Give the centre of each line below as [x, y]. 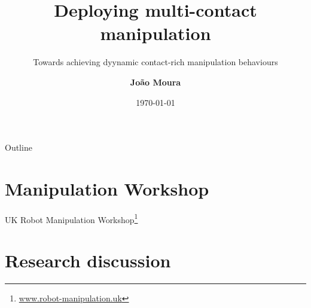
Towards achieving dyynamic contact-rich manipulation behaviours [155, 62]
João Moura [155, 82]
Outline [19, 147]
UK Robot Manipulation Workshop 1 [71, 218]
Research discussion [88, 260]
